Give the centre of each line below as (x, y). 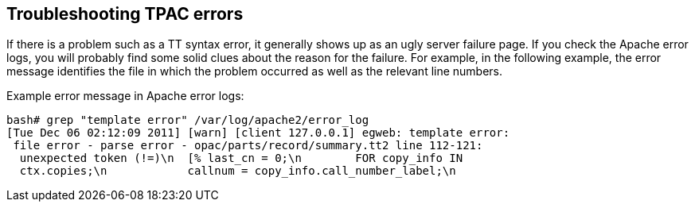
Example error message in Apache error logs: (125, 96)
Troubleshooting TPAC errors (125, 14)
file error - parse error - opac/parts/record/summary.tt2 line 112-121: (248, 146)
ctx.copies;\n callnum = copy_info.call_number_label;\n (238, 171)
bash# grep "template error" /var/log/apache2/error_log (188, 120)
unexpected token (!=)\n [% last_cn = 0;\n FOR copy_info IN (241, 158)
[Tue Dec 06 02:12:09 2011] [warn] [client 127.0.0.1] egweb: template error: (258, 133)
